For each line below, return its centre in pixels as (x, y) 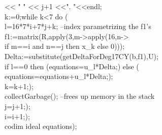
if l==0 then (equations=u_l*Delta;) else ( (72, 66)
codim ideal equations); (41, 126)
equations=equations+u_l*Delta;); (59, 76)
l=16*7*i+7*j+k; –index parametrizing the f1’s (78, 26)
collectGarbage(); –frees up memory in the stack (79, 96)
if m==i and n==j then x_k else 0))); (64, 46)
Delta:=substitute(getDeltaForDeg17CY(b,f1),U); (81, 56)
